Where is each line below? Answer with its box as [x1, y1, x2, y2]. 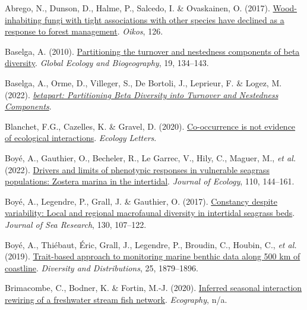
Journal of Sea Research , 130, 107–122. [5, 218, 147, 230]
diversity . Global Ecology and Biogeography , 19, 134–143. [5, 57, 209, 69]
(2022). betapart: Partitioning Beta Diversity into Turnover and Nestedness [5, 88, 278, 101]
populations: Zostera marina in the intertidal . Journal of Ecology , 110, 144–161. [5, 175, 295, 187]
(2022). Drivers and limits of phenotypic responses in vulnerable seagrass [5, 163, 270, 176]
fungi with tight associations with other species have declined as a [44, 13, 284, 26]
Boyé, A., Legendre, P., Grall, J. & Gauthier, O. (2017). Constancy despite [5, 195, 277, 207]
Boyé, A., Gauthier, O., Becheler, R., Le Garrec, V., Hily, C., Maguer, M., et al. [5, 151, 296, 164]
